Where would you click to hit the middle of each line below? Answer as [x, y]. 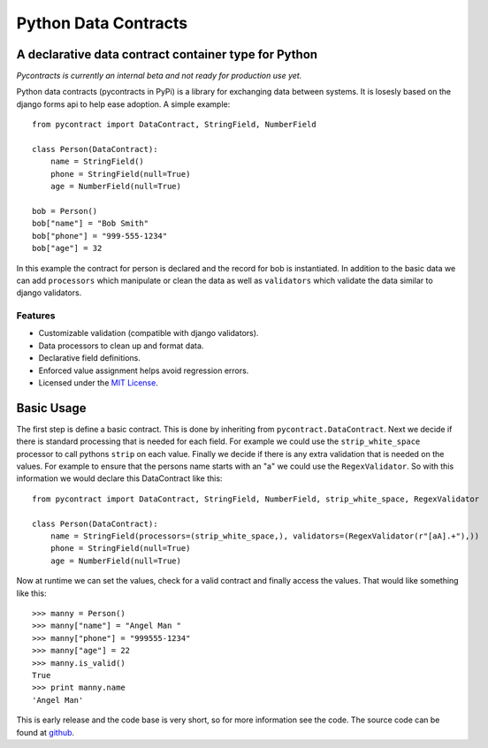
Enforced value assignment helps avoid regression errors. [144, 370]
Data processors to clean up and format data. [121, 346]
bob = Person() [65, 211]
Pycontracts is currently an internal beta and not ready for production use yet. [159, 76]
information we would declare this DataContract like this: [119, 478]
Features [36, 316]
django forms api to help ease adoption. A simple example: [123, 104]
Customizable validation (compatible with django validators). [149, 333]
